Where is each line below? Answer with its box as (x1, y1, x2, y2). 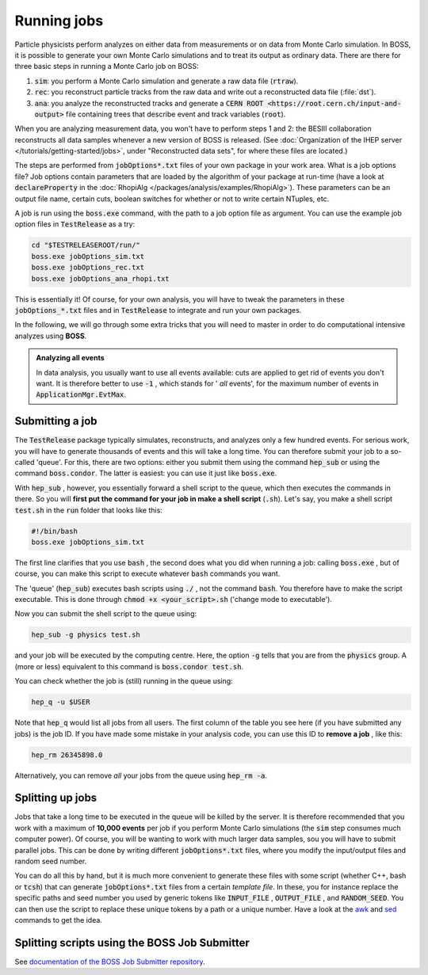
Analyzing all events (36, 353, 105, 363)
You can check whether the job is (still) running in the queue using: (14, 676, 233, 686)
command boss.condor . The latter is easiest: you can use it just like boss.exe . (14, 468, 277, 478)
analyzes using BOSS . (14, 331, 87, 341)
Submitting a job (14, 414, 98, 428)
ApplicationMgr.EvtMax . (36, 390, 127, 399)
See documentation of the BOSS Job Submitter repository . (14, 957, 205, 966)
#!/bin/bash (31, 527, 78, 535)
